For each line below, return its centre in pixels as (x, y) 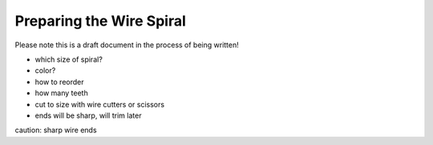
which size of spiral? (69, 59)
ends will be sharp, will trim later (88, 115)
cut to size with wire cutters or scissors (99, 104)
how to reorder (59, 82)
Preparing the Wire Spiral (100, 21)
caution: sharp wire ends (56, 130)
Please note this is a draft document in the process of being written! (127, 45)
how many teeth (61, 93)
